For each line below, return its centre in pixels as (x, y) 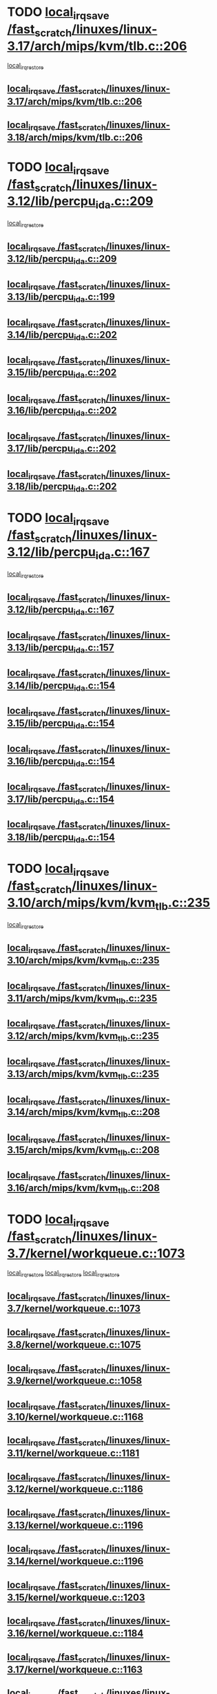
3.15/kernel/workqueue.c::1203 (76, 1597)
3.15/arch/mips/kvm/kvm (63, 1150)
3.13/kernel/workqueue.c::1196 (75, 1525)
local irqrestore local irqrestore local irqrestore (63, 1273)
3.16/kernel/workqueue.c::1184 (75, 1634)
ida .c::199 (94, 298)
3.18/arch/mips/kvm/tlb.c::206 (75, 138)
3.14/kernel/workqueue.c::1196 (75, 1562)
